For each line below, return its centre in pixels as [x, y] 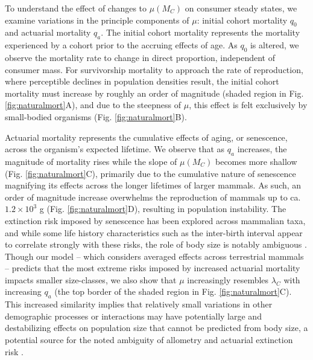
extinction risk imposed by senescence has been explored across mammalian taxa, [155, 220]
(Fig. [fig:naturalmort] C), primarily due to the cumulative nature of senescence [150, 173]
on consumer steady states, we [241, 8]
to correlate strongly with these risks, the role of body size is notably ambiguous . [156, 244]
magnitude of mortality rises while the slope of [91, 161]
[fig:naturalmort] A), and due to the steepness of [93, 105]
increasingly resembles [228, 279]
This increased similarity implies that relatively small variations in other [139, 304]
